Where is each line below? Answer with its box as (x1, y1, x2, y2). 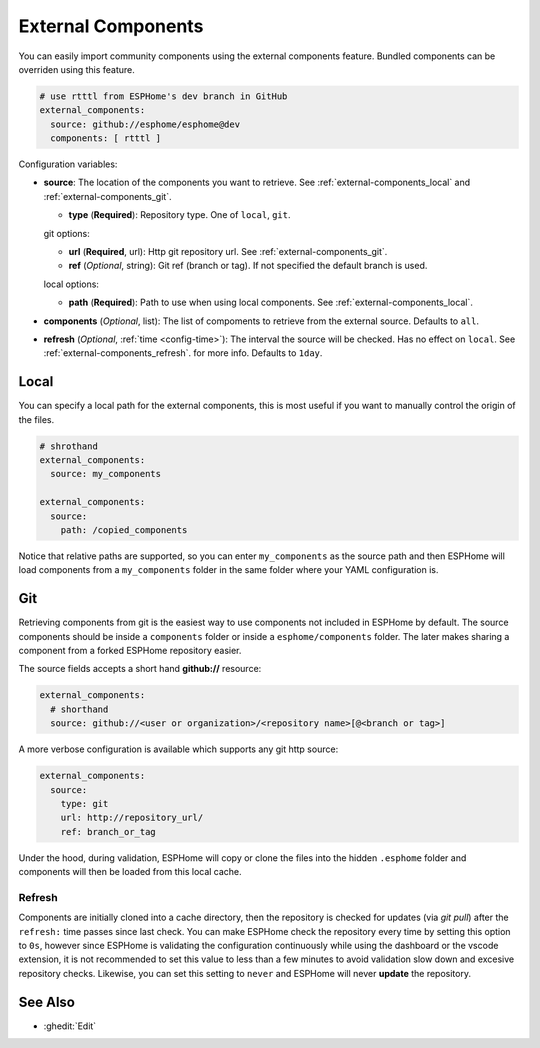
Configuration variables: (18, 158, 118, 170)
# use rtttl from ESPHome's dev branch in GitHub (39, 90, 288, 102)
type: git (60, 798, 109, 809)
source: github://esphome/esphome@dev (50, 118, 240, 130)
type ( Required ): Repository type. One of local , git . (68, 209, 291, 221)
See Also (18, 993, 75, 1010)
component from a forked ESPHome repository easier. (18, 645, 242, 657)
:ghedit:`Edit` (43, 1020, 97, 1032)
